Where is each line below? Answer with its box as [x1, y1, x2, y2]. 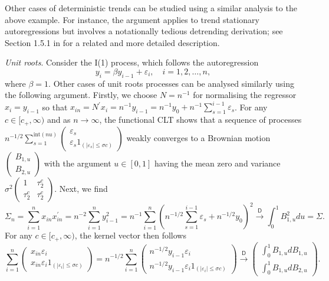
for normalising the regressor [193, 89, 297, 101]
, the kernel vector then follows [74, 229, 186, 241]
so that [42, 100, 68, 113]
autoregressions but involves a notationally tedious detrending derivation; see [5, 25, 283, 37]
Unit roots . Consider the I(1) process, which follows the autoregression [5, 56, 259, 68]
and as [47, 113, 71, 126]
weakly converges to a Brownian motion [126, 131, 271, 143]
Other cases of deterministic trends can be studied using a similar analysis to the [5, 2, 297, 14]
